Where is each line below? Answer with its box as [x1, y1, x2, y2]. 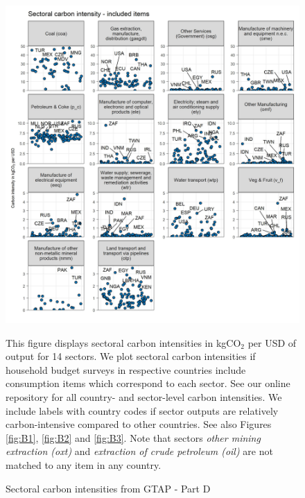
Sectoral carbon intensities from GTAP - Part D [6, 481, 211, 495]
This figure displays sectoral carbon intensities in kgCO [6, 335, 241, 350]
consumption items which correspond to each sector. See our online [6, 376, 290, 390]
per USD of [247, 335, 297, 350]
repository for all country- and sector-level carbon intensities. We [6, 389, 282, 404]
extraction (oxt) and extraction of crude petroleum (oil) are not [6, 444, 273, 458]
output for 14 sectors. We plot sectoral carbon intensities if [6, 349, 256, 363]
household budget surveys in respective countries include [6, 362, 246, 377]
